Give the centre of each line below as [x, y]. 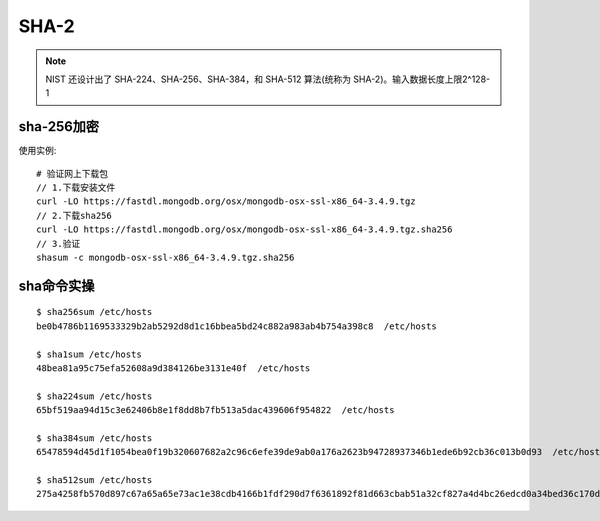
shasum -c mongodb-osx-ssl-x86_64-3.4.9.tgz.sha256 [165, 257]
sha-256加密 [59, 126]
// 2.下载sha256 [74, 215]
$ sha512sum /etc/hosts [94, 480]
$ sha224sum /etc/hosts [94, 396]
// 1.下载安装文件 [76, 188]
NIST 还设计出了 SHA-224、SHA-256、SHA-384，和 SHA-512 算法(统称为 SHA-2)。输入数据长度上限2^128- [267, 79]
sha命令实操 [56, 285]
